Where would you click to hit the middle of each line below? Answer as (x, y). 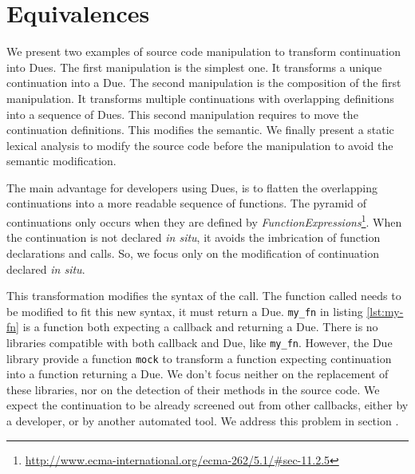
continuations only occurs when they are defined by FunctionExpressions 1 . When (204, 221)
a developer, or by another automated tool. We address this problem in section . (203, 421)
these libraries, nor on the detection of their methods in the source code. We (193, 389)
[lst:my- (385, 311)
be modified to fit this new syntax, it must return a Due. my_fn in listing (185, 311)
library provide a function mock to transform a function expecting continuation (199, 358)
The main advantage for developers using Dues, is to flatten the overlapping (192, 187)
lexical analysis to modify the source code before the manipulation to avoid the (200, 145)
